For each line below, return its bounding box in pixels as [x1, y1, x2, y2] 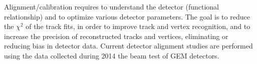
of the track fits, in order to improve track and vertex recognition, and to [26, 21, 250, 31]
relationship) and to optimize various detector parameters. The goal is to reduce [4, 11, 250, 21]
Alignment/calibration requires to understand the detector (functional [4, 1, 219, 11]
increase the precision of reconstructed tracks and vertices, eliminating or [4, 30, 228, 41]
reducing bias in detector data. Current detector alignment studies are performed [4, 40, 253, 51]
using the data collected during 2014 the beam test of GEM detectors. [4, 50, 219, 60]
